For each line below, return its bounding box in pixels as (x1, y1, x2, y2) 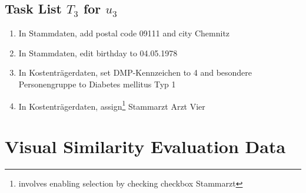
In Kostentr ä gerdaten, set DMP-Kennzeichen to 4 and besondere (18, 66, 252, 79)
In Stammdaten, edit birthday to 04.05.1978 (18, 46, 178, 59)
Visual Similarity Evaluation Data (5, 134, 286, 158)
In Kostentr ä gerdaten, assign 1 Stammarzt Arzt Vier (18, 98, 205, 112)
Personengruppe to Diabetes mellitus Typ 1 (18, 77, 176, 90)
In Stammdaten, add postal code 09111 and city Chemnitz (18, 27, 230, 39)
